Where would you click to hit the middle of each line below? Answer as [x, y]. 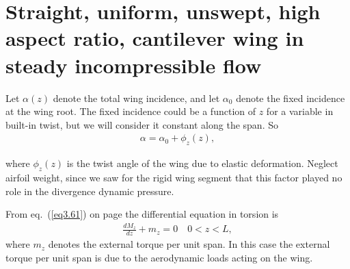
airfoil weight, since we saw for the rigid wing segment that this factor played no [174, 177]
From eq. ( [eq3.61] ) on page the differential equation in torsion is [142, 214]
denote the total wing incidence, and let [136, 98]
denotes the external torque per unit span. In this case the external [189, 244]
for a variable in [300, 111]
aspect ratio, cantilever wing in [155, 38]
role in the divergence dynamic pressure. [90, 191]
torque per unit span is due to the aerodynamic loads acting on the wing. [159, 257]
